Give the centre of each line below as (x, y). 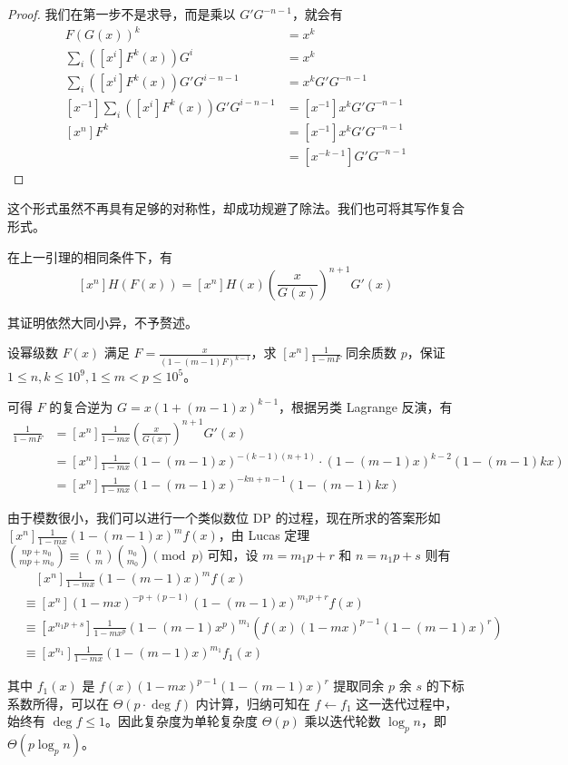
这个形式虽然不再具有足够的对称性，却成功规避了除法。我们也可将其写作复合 (236, 208)
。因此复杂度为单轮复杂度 (181, 721)
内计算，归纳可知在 (253, 703)
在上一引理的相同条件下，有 (90, 256)
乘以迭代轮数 (343, 721)
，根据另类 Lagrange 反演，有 (366, 406)
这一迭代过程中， (407, 703)
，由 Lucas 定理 (264, 535)
